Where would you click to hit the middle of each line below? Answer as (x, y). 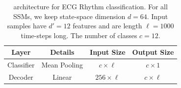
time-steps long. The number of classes (79, 35)
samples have (27, 26)
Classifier (21, 65)
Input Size (108, 52)
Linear (62, 77)
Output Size (153, 52)
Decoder (21, 77)
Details (62, 52)
